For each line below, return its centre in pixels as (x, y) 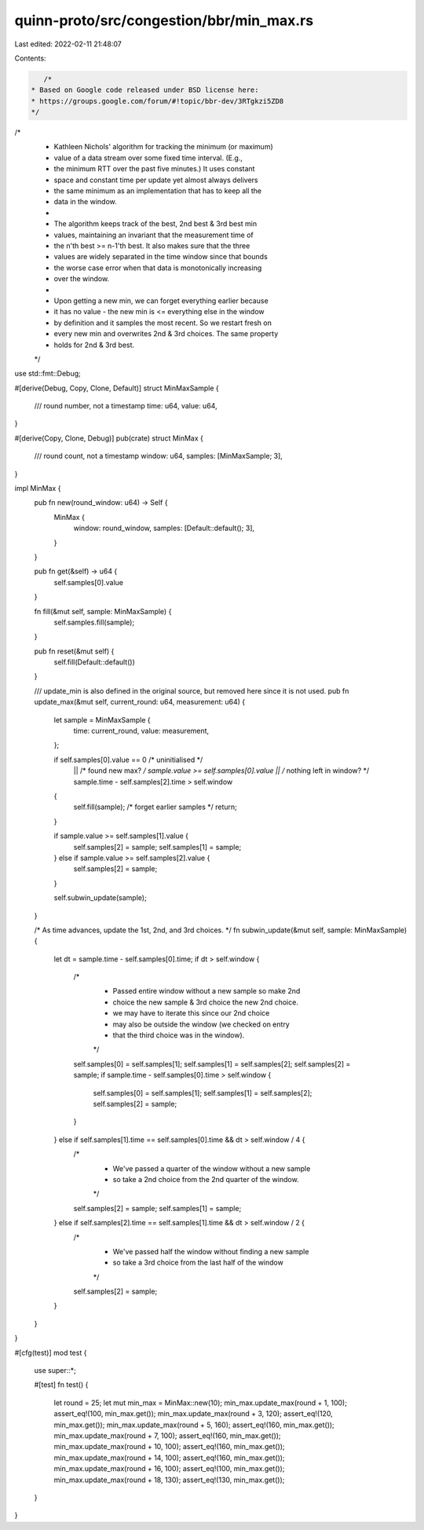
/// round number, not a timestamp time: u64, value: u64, (126, 406)
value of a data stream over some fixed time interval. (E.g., (148, 158)
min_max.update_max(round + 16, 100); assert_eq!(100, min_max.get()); (169, 1469)
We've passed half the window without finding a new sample (211, 1251)
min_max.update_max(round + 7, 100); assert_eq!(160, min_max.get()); (168, 1435)
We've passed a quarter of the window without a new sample (212, 1168)
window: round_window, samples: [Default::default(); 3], (164, 528)
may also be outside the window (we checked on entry (201, 1024)
